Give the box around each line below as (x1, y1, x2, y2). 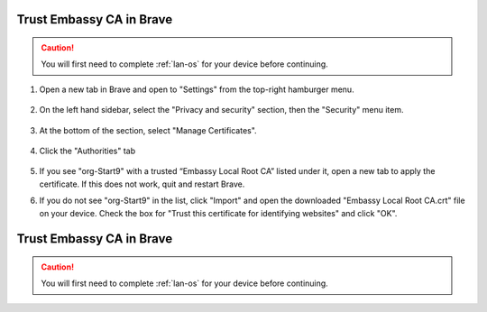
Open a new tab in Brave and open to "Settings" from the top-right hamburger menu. (39, 84, 355, 95)
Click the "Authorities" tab (39, 145, 136, 156)
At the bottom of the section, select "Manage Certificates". (39, 124, 257, 135)
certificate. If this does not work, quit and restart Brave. (39, 179, 245, 189)
